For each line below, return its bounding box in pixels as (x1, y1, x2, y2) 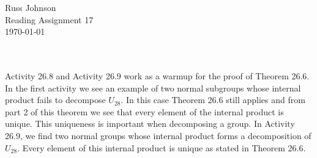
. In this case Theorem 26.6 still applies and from (121, 93, 305, 106)
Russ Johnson (5, 1, 56, 13)
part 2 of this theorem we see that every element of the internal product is (5, 105, 284, 118)
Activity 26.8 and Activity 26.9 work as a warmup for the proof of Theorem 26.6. (5, 69, 310, 82)
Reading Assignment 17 (5, 13, 94, 26)
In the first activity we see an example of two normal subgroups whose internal (5, 81, 301, 94)
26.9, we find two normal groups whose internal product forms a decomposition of (5, 129, 311, 142)
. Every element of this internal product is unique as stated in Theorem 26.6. (17, 141, 306, 154)
